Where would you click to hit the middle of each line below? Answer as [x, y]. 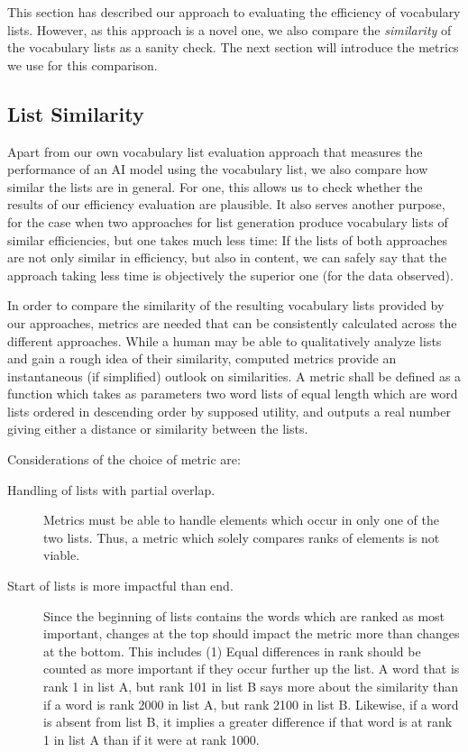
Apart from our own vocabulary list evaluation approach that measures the [215, 151]
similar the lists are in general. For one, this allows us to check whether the [215, 186]
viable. [62, 555]
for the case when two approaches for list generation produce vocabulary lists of [228, 221]
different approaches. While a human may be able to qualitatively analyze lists [225, 340]
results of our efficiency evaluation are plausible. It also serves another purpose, [226, 204]
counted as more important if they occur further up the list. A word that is [252, 669]
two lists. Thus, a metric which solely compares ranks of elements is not [242, 537]
